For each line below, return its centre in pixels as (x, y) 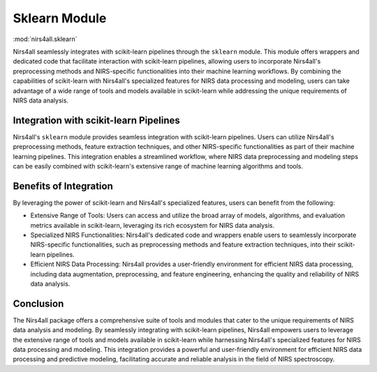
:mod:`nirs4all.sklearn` (45, 39)
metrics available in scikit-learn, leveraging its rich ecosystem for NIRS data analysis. (153, 225)
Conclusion (38, 303)
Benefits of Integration (63, 186)
